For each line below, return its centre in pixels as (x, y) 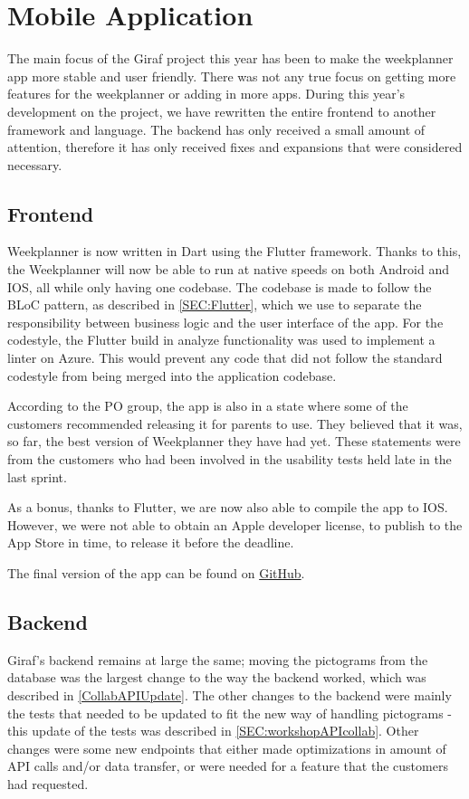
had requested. (48, 783)
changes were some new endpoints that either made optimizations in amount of (227, 748)
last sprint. (37, 476)
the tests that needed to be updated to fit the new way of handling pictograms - (230, 713)
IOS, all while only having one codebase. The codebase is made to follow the (220, 286)
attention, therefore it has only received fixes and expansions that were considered (235, 147)
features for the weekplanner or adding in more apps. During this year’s (206, 94)
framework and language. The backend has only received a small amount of (216, 129)
